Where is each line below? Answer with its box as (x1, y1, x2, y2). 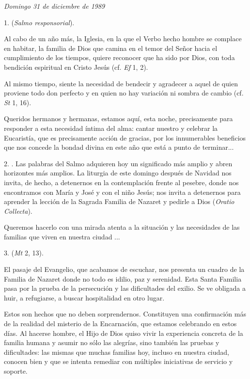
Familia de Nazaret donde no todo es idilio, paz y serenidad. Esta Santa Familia (4, 273, 242, 284)
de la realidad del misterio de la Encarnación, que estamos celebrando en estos (4, 318, 237, 329)
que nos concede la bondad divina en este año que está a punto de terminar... (4, 142, 234, 152)
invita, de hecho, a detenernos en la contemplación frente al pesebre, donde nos (4, 177, 239, 187)
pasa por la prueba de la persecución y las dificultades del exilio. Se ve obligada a (4, 283, 246, 293)
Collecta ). (4, 205, 32, 216)
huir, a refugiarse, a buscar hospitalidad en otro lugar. (4, 292, 165, 302)
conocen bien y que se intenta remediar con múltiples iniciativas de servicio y (4, 356, 233, 366)
